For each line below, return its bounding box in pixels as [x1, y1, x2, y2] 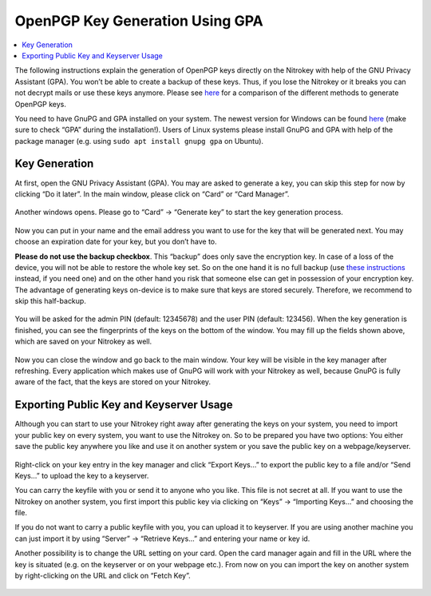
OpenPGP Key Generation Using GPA [14, 12, 263, 30]
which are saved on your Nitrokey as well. [14, 336, 152, 347]
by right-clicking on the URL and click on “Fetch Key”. [14, 571, 191, 581]
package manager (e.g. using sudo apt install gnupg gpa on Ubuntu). [14, 136, 263, 145]
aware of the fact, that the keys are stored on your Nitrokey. [14, 377, 212, 387]
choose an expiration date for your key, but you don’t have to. [14, 236, 217, 247]
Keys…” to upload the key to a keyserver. [14, 471, 149, 480]
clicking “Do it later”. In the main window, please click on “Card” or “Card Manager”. [14, 189, 290, 199]
